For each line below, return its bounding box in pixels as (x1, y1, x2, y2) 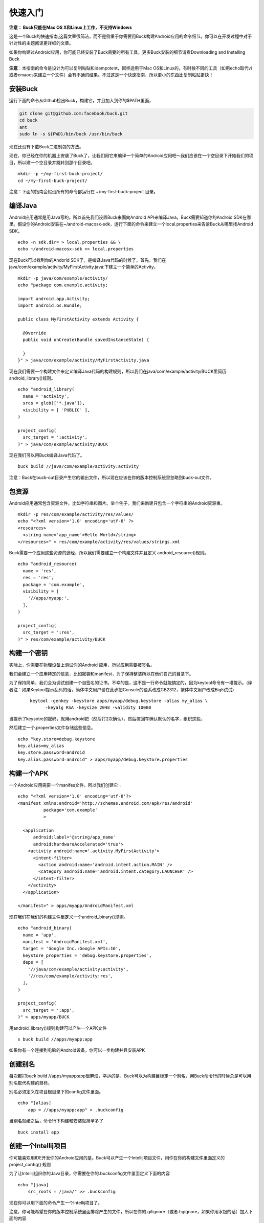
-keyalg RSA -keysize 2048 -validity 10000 (45, 705, 152, 710)
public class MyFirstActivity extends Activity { (18, 316, 139, 322)
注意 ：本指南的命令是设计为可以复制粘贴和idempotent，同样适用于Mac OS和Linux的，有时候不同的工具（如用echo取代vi (9, 65, 252, 71)
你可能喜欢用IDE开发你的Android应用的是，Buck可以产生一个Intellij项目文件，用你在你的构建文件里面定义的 (9, 1155, 225, 1160)
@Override (22, 330, 46, 336)
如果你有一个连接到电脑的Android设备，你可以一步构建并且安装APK (9, 1047, 145, 1053)
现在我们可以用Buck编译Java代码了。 (9, 452, 85, 458)
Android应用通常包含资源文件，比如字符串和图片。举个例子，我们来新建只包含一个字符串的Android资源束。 (9, 500, 225, 506)
